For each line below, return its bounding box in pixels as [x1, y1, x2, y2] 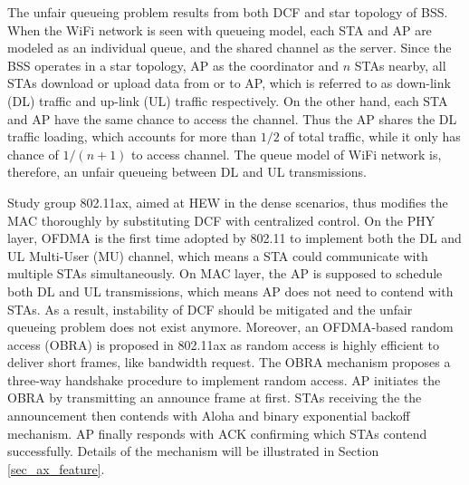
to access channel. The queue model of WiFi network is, [131, 144, 442, 163]
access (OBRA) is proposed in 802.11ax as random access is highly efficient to [7, 335, 440, 354]
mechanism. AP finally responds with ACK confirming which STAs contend [7, 423, 427, 442]
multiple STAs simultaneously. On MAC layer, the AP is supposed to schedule [7, 264, 443, 283]
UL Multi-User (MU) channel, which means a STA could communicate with [7, 246, 428, 265]
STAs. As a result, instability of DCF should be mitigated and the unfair [7, 299, 413, 318]
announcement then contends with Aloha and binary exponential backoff [7, 406, 410, 425]
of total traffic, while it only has [283, 127, 461, 146]
